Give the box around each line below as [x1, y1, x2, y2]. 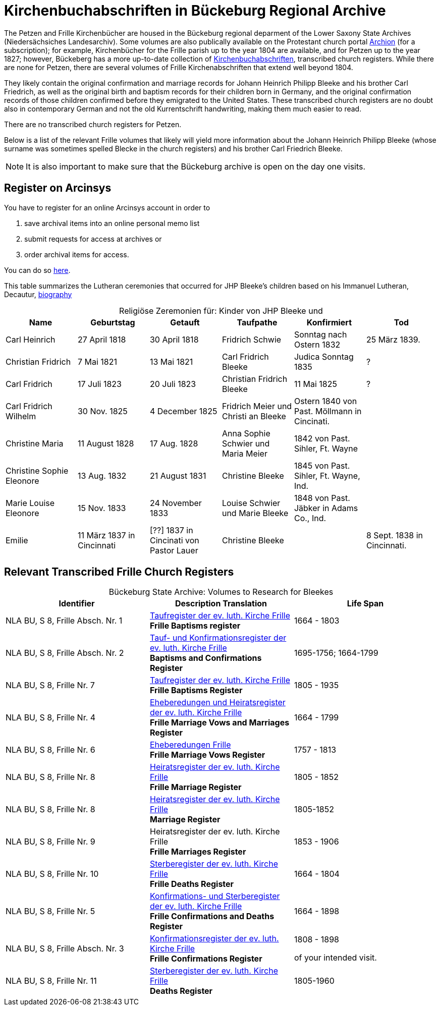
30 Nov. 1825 [77, 406, 128, 416]
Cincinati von [149, 535, 199, 545]
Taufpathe [237, 317, 278, 327]
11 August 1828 [77, 438, 134, 448]
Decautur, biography [4, 290, 72, 299]
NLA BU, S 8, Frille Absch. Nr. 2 [6, 648, 124, 658]
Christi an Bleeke [222, 411, 286, 421]
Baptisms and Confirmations [149, 653, 262, 663]
